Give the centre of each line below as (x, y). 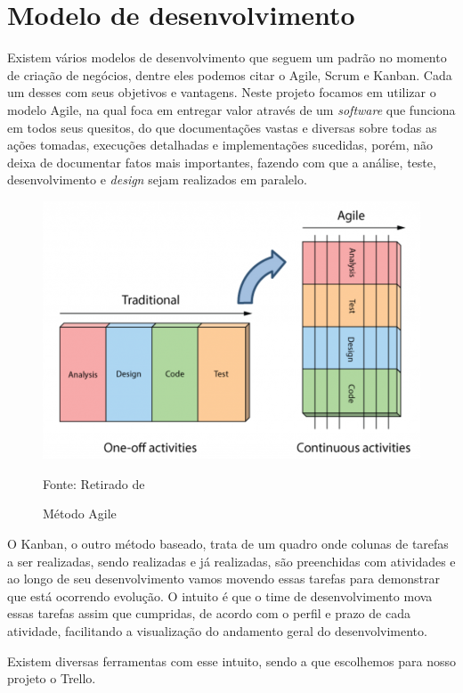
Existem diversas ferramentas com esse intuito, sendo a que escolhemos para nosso (231, 660)
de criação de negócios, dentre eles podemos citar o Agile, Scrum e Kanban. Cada (230, 74)
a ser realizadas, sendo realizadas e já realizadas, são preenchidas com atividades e (231, 561)
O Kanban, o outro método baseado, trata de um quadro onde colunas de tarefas (228, 543)
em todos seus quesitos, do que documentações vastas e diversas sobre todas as (222, 127)
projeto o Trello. (52, 678)
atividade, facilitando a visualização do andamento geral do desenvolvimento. (217, 630)
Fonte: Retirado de (94, 483)
